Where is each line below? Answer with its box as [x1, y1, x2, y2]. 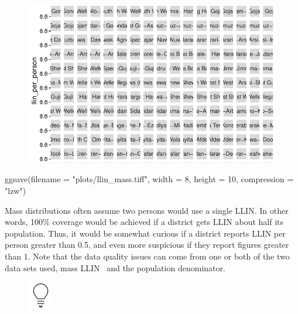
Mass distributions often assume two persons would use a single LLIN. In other [5, 204, 289, 216]
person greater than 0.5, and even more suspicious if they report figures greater [5, 238, 289, 251]
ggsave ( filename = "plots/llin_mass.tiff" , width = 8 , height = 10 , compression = [5, 173, 294, 185]
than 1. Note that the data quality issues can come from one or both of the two [5, 250, 290, 262]
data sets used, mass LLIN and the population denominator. [5, 261, 225, 274]
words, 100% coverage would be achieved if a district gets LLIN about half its [5, 216, 283, 228]
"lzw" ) [5, 185, 26, 196]
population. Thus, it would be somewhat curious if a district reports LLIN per [5, 227, 286, 239]
